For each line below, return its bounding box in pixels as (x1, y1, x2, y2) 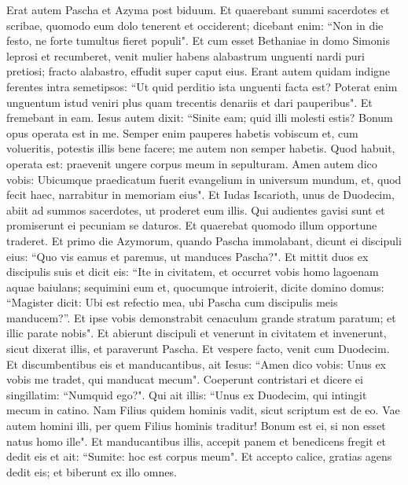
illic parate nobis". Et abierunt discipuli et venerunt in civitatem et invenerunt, (6, 325, 387, 341)
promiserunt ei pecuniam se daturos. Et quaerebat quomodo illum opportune (6, 217, 377, 233)
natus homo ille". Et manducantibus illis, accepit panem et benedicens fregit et (6, 432, 386, 449)
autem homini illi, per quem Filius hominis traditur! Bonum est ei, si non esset (6, 417, 386, 434)
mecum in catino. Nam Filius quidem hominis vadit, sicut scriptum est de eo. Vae (6, 402, 400, 418)
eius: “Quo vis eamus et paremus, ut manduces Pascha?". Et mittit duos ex (6, 248, 369, 264)
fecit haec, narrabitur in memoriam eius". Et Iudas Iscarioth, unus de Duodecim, (6, 186, 395, 203)
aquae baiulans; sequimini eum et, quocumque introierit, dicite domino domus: (6, 278, 384, 295)
